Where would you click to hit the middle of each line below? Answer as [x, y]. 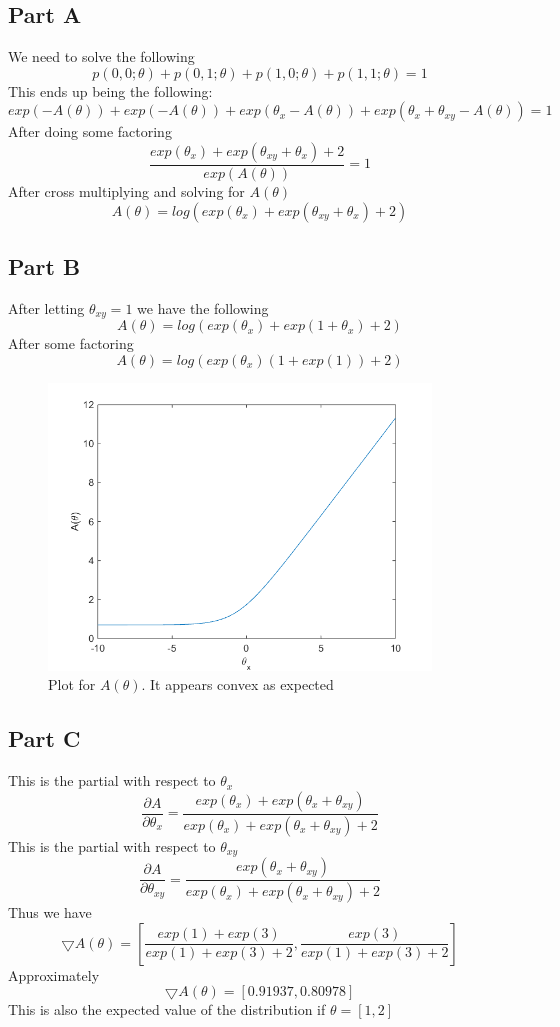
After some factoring [71, 343]
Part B [44, 266]
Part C [44, 738]
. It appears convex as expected [237, 684]
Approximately [54, 974]
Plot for [72, 684]
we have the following [203, 307]
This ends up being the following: [110, 90]
